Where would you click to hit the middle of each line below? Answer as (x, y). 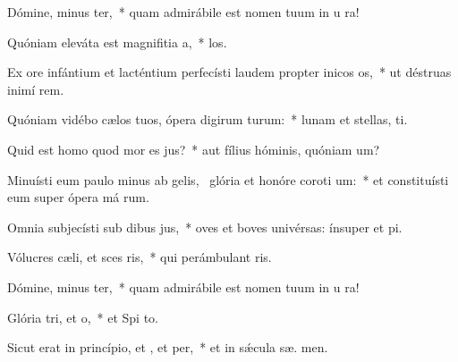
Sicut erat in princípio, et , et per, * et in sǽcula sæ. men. (168, 347)
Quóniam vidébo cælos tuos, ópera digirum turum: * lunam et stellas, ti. (208, 119)
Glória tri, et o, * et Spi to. (83, 317)
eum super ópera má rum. (78, 197)
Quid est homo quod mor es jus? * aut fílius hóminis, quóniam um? (194, 149)
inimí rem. (36, 89)
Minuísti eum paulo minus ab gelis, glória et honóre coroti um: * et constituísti (228, 179)
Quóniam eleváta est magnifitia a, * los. (117, 42)
